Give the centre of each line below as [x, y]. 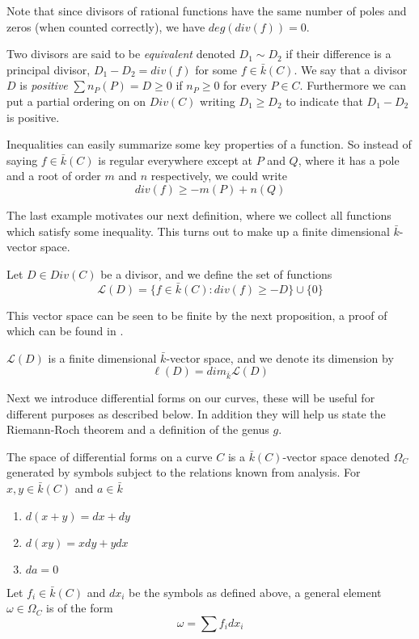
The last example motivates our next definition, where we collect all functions [199, 214]
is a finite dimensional [102, 357]
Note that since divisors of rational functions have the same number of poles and [207, 11]
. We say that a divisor [351, 69]
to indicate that [324, 101]
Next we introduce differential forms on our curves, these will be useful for [191, 398]
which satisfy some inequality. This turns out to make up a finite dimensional [198, 231]
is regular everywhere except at [176, 160]
